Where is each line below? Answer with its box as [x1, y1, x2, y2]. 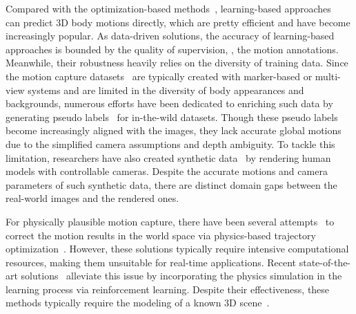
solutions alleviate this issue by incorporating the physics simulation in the [21, 268, 342, 283]
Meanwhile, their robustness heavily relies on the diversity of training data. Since [6, 55, 348, 70]
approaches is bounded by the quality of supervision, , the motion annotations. [6, 41, 339, 56]
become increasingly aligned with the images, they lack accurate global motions [6, 123, 342, 138]
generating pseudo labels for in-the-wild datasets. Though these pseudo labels [6, 109, 338, 124]
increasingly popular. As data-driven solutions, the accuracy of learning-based [6, 28, 335, 43]
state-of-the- [299, 255, 351, 269]
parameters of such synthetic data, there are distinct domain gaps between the [6, 177, 337, 192]
